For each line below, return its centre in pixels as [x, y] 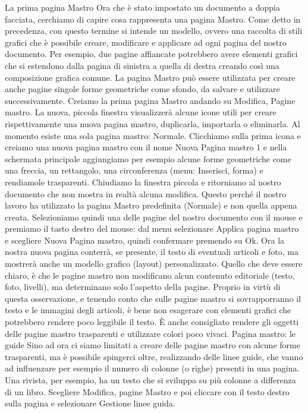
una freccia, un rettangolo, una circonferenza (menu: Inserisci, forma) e [134, 170]
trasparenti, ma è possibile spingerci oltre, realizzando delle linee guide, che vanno [154, 356]
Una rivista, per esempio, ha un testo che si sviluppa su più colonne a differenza [150, 380]
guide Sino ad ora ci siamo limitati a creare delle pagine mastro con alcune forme [153, 345]
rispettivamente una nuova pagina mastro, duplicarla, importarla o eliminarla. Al [153, 123]
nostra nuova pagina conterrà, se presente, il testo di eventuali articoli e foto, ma [152, 252]
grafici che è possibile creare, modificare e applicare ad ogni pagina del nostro [146, 42]
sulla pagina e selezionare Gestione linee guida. [90, 403]
